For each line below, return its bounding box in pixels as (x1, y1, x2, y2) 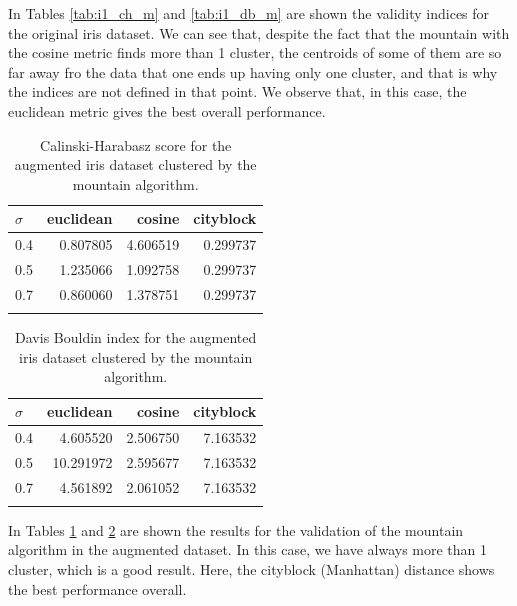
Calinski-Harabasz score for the (40, 134, 232, 155)
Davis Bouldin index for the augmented (15, 327, 257, 348)
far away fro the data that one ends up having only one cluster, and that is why (8, 61, 498, 82)
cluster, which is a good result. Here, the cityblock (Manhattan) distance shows (8, 559, 495, 580)
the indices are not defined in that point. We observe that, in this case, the (8, 81, 467, 102)
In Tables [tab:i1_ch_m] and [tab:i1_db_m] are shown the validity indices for (8, 3, 490, 23)
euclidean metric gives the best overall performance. (8, 100, 326, 121)
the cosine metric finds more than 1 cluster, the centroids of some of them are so (8, 42, 502, 63)
